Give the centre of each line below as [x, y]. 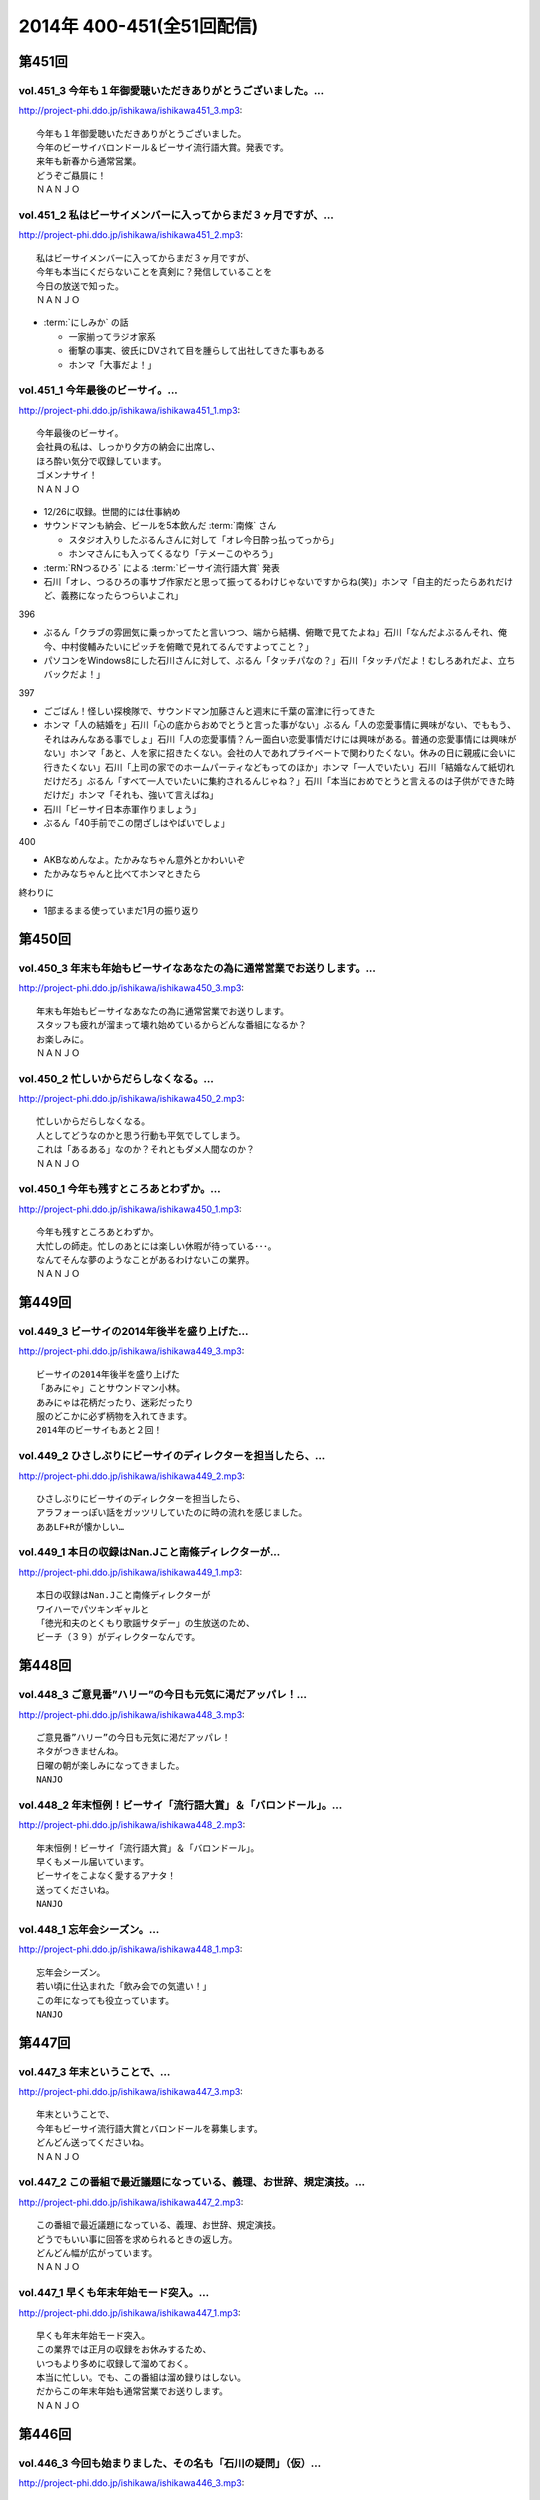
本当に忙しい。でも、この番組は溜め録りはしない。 [141, 2378]
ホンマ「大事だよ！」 [112, 364]
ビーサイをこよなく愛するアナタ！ [106, 1876]
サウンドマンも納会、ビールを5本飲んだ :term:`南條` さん [160, 526]
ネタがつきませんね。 [80, 1751]
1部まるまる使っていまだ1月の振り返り [121, 911]
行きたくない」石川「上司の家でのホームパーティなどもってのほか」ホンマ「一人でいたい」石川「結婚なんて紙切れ [279, 767]
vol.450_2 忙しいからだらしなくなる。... [116, 1078]
